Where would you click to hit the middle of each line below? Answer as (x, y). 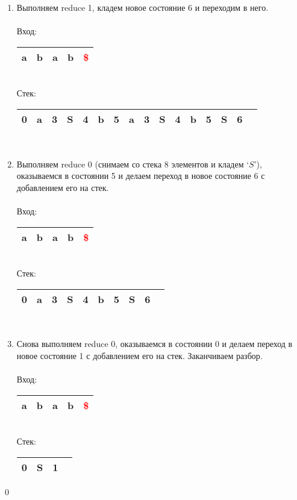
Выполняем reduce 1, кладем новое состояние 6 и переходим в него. (142, 7)
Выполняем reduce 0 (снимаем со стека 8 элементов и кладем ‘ (133, 164)
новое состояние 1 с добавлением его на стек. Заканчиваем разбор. (139, 355)
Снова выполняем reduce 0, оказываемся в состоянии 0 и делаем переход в (155, 344)
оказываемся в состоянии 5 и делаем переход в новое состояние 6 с (141, 176)
